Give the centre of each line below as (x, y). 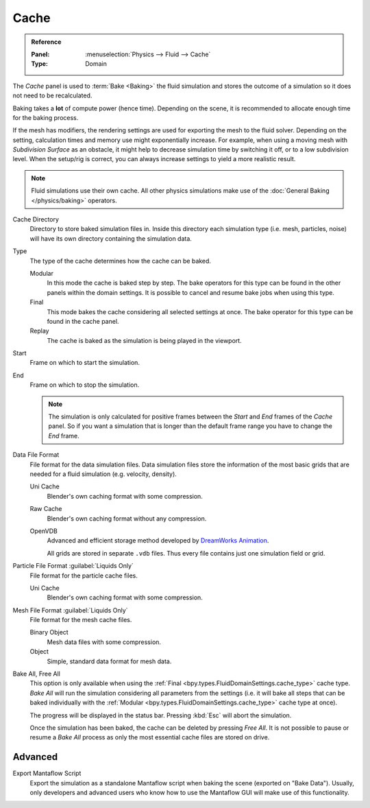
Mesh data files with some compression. (104, 642)
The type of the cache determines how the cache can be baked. (121, 261)
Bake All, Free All (37, 674)
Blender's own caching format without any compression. (127, 519)
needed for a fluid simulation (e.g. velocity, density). (103, 474)
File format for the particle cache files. (84, 575)
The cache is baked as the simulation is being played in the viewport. (145, 340)
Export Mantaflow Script (47, 773)
